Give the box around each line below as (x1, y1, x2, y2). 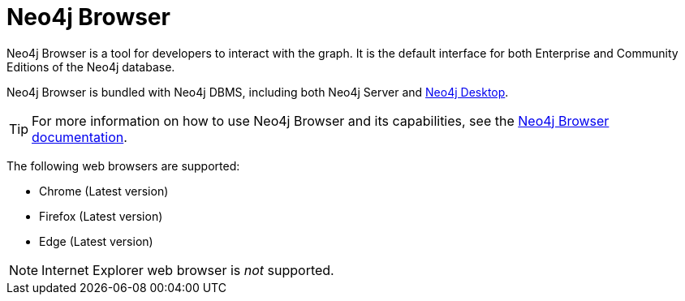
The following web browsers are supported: (6, 158, 240, 173)
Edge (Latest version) (39, 234, 153, 248)
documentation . (32, 128, 127, 145)
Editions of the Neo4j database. (6, 59, 175, 74)
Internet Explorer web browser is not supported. (41, 261, 334, 278)
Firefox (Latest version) (39, 209, 163, 223)
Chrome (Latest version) (39, 183, 169, 198)
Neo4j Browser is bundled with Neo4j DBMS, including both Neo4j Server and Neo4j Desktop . (6, 84, 509, 99)
